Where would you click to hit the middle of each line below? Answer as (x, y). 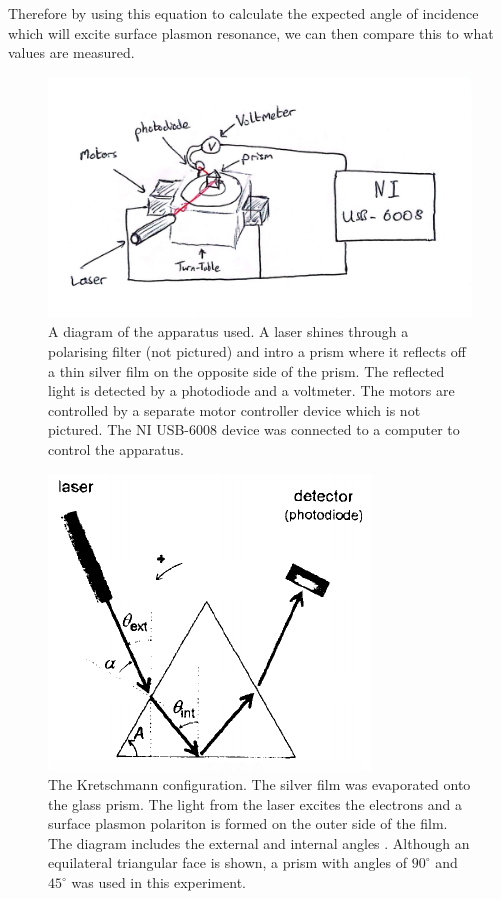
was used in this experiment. (158, 882)
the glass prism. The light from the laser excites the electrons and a (255, 803)
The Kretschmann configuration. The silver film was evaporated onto (259, 784)
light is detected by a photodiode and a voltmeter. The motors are (251, 390)
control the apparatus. (116, 448)
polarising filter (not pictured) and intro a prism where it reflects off (257, 350)
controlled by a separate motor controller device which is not (234, 409)
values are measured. (71, 52)
